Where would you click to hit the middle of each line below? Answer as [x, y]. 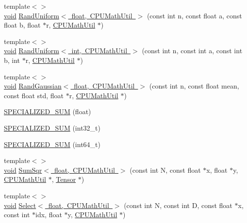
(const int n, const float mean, [194, 86]
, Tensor [64, 179]
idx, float [49, 215]
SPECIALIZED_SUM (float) [48, 111]
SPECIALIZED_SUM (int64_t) [52, 144]
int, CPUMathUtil [99, 51]
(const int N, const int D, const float [178, 205]
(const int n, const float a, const [194, 15]
